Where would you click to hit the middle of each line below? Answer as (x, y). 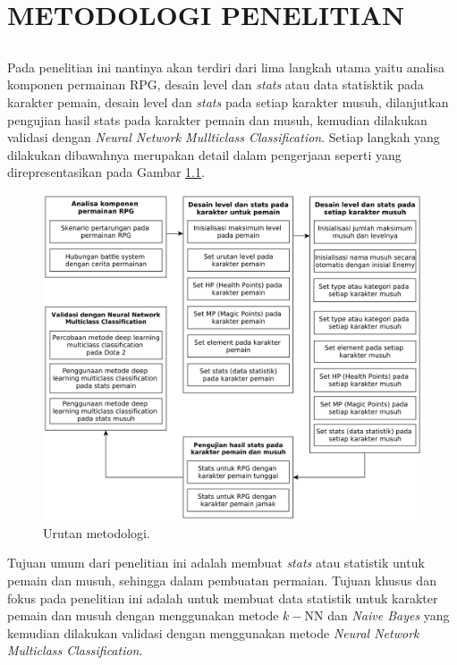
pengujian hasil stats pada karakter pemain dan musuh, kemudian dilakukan (217, 119)
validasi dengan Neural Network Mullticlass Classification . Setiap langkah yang (224, 137)
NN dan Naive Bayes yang (377, 615)
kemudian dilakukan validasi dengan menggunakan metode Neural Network (213, 632)
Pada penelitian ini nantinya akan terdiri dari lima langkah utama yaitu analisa (226, 67)
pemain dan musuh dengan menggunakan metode (143, 615)
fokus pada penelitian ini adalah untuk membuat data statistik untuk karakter (223, 598)
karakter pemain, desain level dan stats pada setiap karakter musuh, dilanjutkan (228, 101)
